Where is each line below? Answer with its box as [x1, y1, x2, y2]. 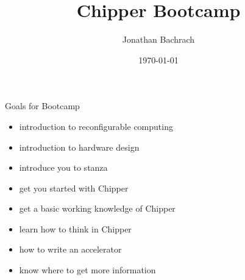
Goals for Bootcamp [5, 99, 80, 112]
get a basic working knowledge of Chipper [19, 202, 176, 215]
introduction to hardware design [19, 140, 140, 153]
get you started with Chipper [19, 181, 129, 194]
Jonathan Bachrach [122, 33, 195, 46]
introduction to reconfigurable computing [19, 120, 173, 132]
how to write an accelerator [19, 243, 122, 256]
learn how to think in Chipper [19, 222, 132, 235]
